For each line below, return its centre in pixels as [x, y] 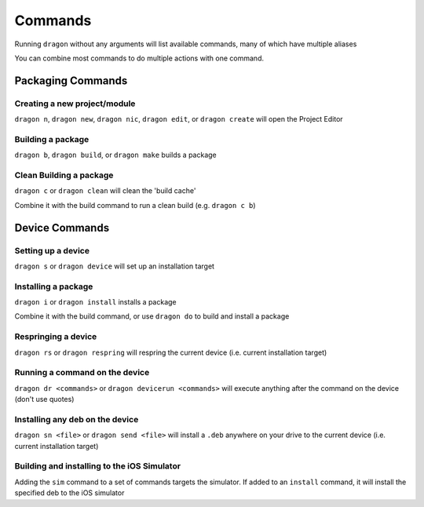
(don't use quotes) [44, 399]
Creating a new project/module [75, 104]
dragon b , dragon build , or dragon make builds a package [116, 155]
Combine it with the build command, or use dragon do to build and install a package [152, 316]
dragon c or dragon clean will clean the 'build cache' [105, 191]
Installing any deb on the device [77, 419]
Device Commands [62, 228]
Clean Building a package [64, 175]
